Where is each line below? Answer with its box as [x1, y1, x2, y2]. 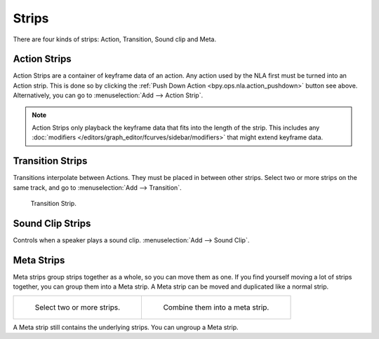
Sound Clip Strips [13, 217, 91, 229]
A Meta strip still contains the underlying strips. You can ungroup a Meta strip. [13, 323, 239, 331]
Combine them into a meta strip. [163, 302, 270, 312]
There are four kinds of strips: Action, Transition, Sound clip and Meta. [13, 35, 217, 43]
